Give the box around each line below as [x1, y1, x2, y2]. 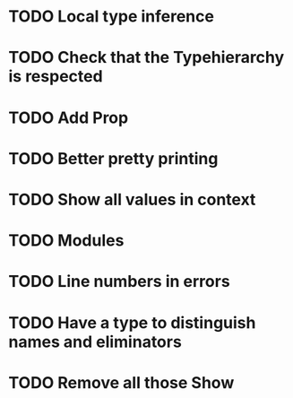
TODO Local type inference [8, 6, 214, 27]
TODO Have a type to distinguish [8, 312, 256, 333]
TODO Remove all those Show [8, 372, 235, 393]
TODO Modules [8, 230, 125, 251]
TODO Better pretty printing [8, 148, 219, 169]
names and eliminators [8, 332, 183, 351]
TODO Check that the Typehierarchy [8, 48, 285, 68]
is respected [8, 66, 104, 87]
